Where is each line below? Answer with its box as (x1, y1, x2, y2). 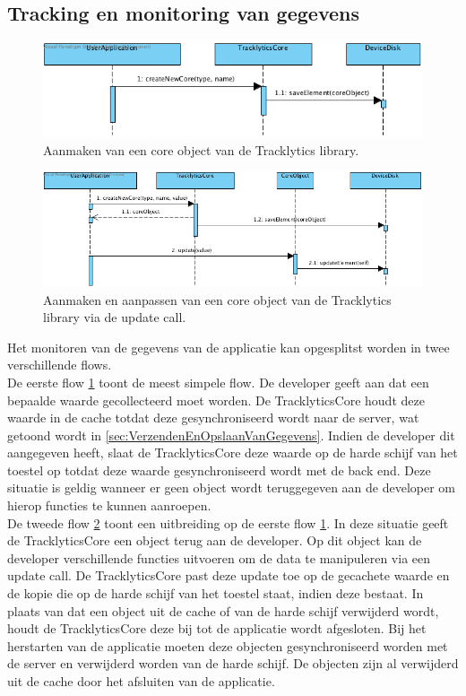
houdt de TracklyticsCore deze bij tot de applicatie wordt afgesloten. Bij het (7, 619, 427, 638)
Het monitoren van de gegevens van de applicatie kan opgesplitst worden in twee (7, 337, 450, 356)
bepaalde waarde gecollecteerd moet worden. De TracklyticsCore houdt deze (7, 390, 425, 409)
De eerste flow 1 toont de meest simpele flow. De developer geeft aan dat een (7, 372, 429, 391)
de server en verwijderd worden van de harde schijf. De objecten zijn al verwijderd (7, 654, 459, 673)
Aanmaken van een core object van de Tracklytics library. (43, 140, 359, 159)
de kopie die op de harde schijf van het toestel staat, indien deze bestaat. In (7, 584, 424, 603)
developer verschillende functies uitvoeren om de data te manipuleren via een (7, 548, 431, 567)
